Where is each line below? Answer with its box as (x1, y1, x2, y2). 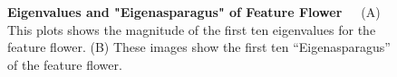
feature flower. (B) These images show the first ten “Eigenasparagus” (7, 38, 391, 56)
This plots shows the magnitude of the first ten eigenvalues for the (7, 20, 376, 38)
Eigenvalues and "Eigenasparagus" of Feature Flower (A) (7, 3, 381, 21)
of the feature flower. (7, 55, 122, 73)
